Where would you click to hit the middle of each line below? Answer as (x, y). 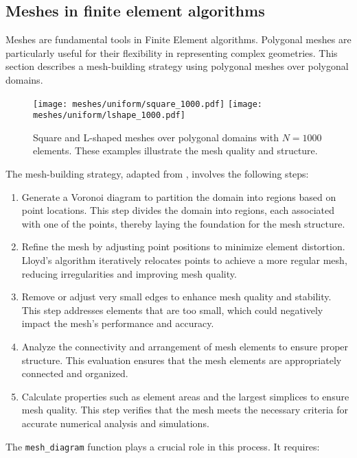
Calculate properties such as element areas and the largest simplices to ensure (185, 396)
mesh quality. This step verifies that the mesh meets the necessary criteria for (185, 410)
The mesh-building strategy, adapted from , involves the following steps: (157, 174)
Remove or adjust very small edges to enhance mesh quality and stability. (176, 297)
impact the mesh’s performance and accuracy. (118, 323)
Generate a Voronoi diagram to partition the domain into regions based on (179, 196)
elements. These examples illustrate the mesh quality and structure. (175, 150)
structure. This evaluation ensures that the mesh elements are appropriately (182, 360)
